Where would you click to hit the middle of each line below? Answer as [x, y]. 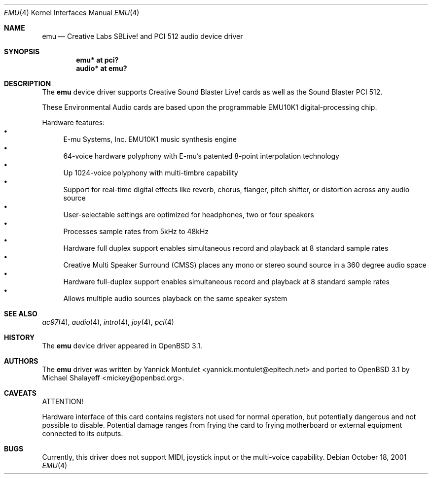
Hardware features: [73, 122]
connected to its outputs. [83, 433]
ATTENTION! [63, 401]
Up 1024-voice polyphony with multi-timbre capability [151, 173]
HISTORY [19, 337]
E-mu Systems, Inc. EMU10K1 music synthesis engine [150, 139]
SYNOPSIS [22, 51]
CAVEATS [20, 393]
